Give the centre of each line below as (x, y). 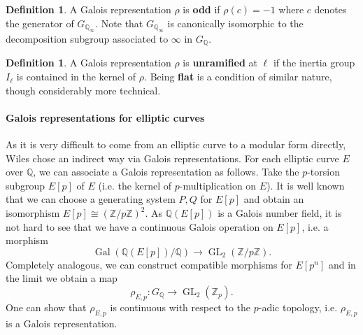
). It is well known (306, 185)
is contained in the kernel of (76, 77)
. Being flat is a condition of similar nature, (238, 77)
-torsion (323, 172)
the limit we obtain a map (62, 278)
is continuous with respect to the (180, 307)
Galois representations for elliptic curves (105, 117)
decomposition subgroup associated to (87, 38)
